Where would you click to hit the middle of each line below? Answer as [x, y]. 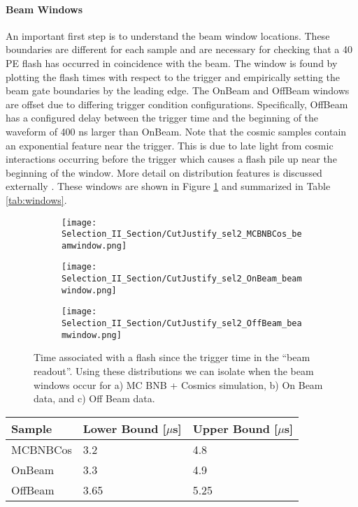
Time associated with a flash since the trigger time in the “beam [172, 357]
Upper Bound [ [235, 428]
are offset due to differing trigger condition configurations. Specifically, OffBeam [177, 104]
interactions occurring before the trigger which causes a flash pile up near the [171, 159]
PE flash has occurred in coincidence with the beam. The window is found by [172, 63]
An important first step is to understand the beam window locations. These [168, 35]
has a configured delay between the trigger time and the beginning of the [162, 118]
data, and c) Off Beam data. [94, 398]
